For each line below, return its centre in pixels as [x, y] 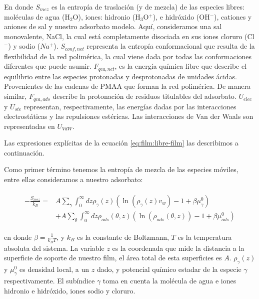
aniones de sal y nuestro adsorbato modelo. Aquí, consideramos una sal [113, 26]
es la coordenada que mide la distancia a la [178, 248]
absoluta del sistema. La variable [54, 248]
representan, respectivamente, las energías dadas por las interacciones [130, 106]
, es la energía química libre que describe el [181, 66]
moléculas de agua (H [37, 16]
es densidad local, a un [54, 269]
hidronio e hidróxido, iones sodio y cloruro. [70, 290]
